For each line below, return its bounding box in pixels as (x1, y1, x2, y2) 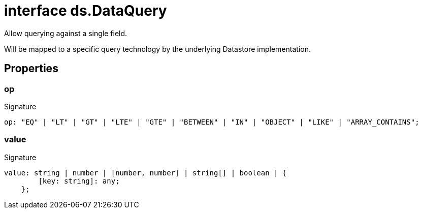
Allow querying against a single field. (4, 28, 127, 38)
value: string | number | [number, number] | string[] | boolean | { (4, 168, 287, 177)
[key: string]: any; (38, 176, 120, 185)
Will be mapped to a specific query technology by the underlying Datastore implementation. (4, 44, 311, 53)
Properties (4, 62, 58, 75)
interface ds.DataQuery (4, 2, 167, 19)
